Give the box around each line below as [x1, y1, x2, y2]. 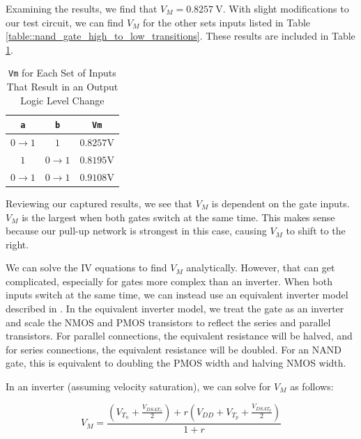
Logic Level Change [20, 93, 105, 107]
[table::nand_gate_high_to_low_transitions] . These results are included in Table [6, 29, 355, 43]
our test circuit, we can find [6, 15, 124, 29]
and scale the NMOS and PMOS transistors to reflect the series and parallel [6, 314, 331, 329]
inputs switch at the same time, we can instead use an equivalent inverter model [6, 287, 348, 302]
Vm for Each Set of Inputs [8, 65, 116, 80]
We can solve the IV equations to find [6, 260, 167, 275]
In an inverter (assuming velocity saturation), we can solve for [6, 379, 271, 394]
